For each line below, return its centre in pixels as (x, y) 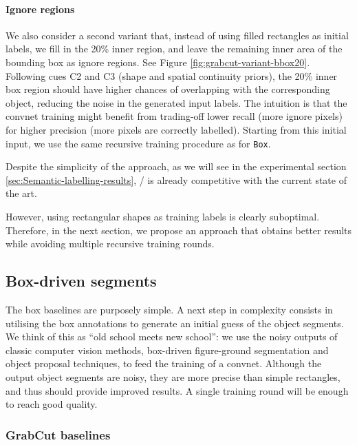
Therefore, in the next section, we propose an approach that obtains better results (179, 230)
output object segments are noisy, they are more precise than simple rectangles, (173, 376)
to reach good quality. (52, 404)
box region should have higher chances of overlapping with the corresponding (168, 89)
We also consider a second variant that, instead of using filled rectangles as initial (177, 35)
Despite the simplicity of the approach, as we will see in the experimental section (176, 166)
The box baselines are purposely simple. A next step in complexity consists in (169, 309)
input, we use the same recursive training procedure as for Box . (138, 143)
